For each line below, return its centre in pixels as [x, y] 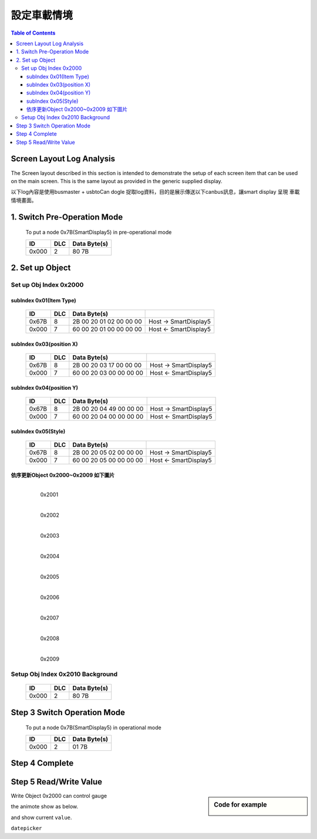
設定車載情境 [42, 15]
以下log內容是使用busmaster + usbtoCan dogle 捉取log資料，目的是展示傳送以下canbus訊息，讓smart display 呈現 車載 [155, 192]
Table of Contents [33, 33]
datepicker [26, 828]
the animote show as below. [45, 807]
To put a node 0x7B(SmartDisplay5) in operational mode [93, 727]
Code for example [240, 805]
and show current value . [41, 817]
